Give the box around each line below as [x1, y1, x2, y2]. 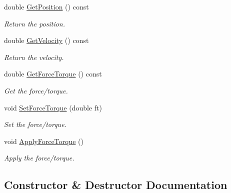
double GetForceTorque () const [4, 68, 102, 79]
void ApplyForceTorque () [4, 135, 83, 146]
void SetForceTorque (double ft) [4, 102, 102, 112]
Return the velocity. [4, 51, 64, 62]
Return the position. [4, 18, 65, 28]
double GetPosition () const [4, 1, 89, 11]
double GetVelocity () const [4, 35, 89, 45]
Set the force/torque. [4, 119, 66, 129]
